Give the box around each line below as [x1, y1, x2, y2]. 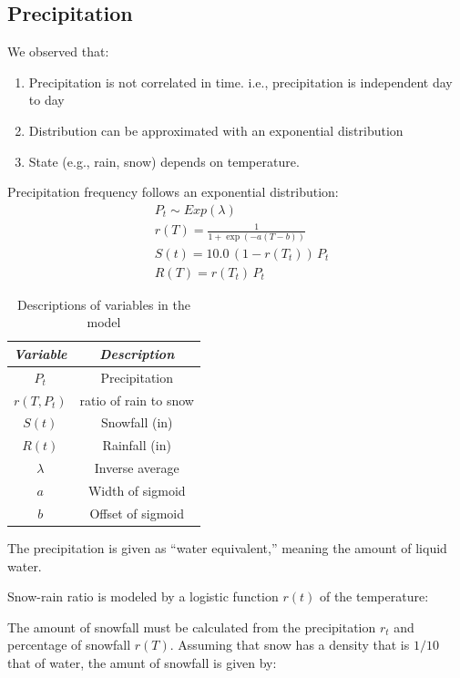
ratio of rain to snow [79, 390, 194, 409]
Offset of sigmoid [89, 503, 185, 522]
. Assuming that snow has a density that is [169, 635, 410, 654]
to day [28, 90, 65, 109]
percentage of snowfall [7, 635, 131, 654]
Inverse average [94, 458, 179, 478]
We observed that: [7, 42, 109, 61]
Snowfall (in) [100, 413, 173, 432]
